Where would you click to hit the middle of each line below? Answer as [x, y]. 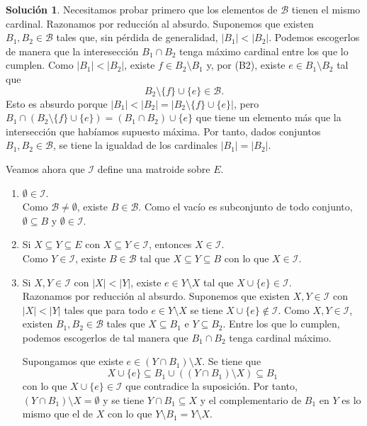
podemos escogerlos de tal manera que [105, 337]
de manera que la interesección [72, 51]
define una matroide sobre [154, 168]
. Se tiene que [232, 361]
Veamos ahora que [45, 168]
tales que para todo [106, 309]
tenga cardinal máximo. [280, 337]
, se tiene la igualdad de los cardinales [135, 145]
